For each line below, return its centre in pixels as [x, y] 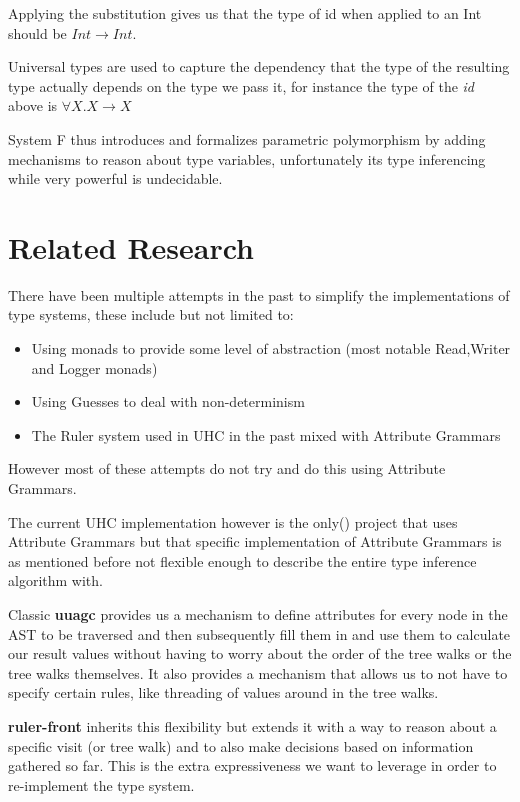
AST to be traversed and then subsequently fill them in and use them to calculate [259, 633]
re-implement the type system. [101, 784]
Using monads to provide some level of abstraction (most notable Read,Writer [271, 348]
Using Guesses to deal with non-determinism [168, 401]
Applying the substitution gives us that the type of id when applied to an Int [245, 13]
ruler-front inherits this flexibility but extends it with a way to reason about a [252, 725]
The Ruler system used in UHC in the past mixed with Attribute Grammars [266, 434]
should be [37, 32]
